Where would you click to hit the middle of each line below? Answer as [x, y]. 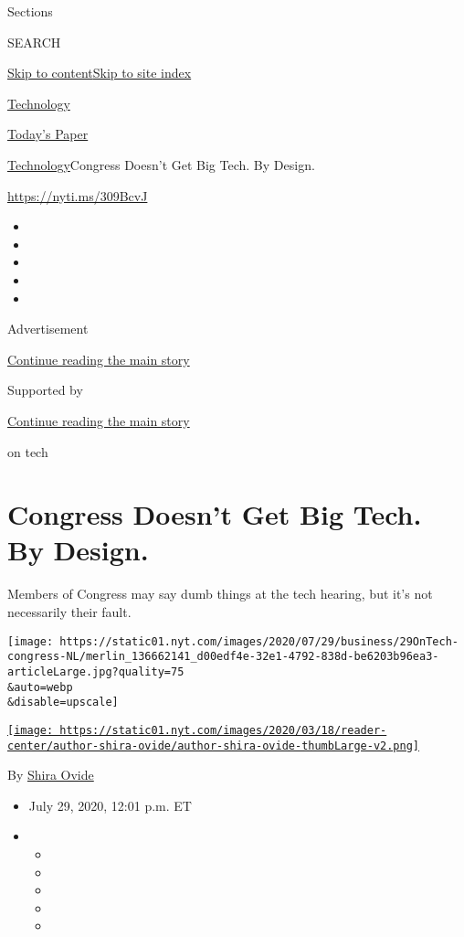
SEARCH [34, 42]
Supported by [45, 390]
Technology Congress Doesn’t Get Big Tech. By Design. [161, 164]
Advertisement [48, 329]
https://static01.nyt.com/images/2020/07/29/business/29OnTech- [259, 641]
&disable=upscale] [63, 703]
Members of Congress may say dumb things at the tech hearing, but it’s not [220, 594]
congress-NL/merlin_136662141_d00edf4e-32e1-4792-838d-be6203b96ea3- [223, 657]
